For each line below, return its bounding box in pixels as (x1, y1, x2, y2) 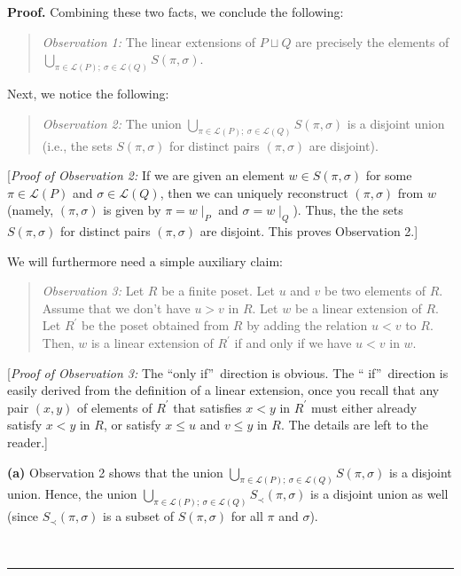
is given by (103, 201, 161, 219)
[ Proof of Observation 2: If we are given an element (7, 166, 285, 185)
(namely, (7, 201, 54, 219)
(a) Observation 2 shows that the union (7, 462, 223, 481)
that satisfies (173, 398, 242, 416)
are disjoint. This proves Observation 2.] (199, 222, 418, 241)
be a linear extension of (294, 298, 422, 317)
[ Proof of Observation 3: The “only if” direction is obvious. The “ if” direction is (7, 363, 449, 382)
